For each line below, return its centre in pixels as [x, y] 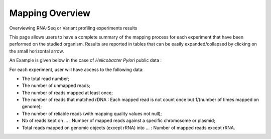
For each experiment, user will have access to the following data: [77, 69]
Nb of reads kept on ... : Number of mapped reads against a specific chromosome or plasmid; [118, 120]
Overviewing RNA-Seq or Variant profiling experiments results [73, 28]
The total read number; [46, 78]
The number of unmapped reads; [56, 85]
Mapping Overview [50, 13]
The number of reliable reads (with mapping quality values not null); [92, 113]
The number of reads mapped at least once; [67, 92]
